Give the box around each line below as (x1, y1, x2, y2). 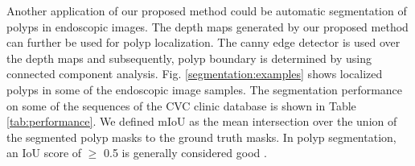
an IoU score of (6, 144, 82, 161)
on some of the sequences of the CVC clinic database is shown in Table (6, 97, 356, 114)
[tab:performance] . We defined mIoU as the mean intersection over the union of (6, 113, 397, 130)
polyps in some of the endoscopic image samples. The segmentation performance (6, 81, 403, 98)
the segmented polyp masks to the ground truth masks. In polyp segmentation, (6, 128, 397, 145)
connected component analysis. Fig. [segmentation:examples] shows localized (6, 65, 383, 82)
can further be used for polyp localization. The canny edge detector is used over (6, 34, 401, 51)
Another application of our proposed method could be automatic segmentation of (6, 2, 407, 19)
